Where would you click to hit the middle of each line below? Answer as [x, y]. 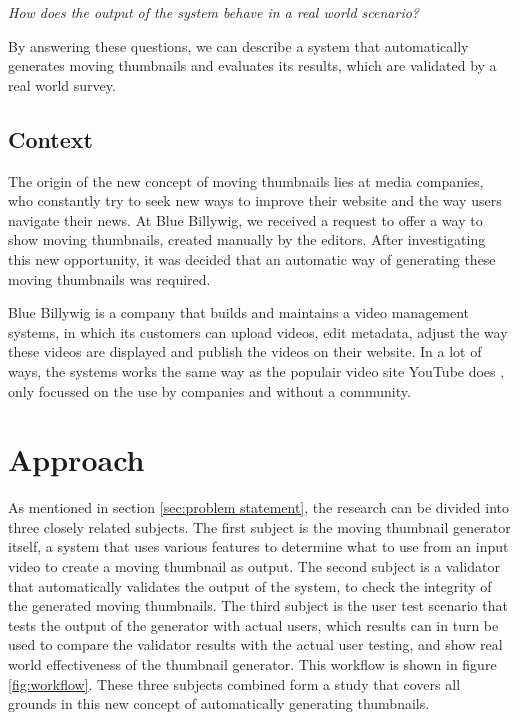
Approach [76, 459]
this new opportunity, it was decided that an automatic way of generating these [252, 258]
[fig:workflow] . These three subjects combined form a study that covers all [234, 683]
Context [50, 138]
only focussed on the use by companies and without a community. [209, 390]
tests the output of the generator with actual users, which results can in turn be [253, 624]
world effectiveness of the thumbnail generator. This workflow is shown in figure [252, 663]
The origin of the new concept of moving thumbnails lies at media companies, [246, 180]
